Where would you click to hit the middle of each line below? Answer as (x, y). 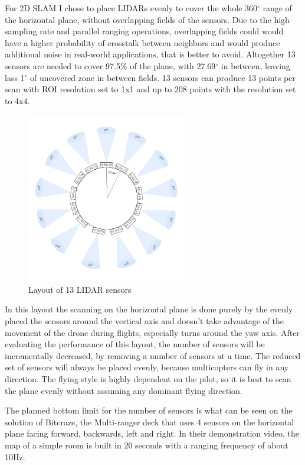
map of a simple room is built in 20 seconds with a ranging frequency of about (147, 445)
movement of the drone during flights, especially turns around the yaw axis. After (152, 332)
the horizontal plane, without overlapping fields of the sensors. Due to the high (147, 19)
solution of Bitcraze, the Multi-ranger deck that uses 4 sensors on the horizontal (150, 422)
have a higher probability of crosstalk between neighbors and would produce (142, 42)
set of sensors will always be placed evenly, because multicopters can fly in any (147, 367)
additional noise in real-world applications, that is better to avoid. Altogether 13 (150, 54)
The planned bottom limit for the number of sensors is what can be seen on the (149, 410)
